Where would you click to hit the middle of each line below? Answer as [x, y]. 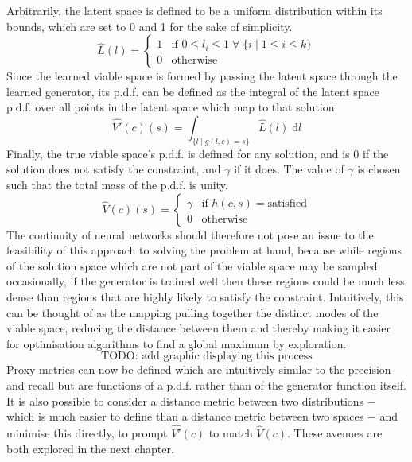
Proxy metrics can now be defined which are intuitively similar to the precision [199, 369]
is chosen [379, 169]
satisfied [287, 203]
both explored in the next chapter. [90, 448]
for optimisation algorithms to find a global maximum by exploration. [177, 343]
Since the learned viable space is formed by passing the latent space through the [202, 76]
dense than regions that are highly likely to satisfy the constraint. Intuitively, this [205, 296]
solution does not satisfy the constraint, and [114, 169]
